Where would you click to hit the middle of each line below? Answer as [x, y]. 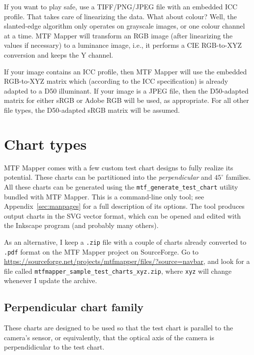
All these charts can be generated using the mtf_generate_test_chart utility [121, 186]
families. [238, 177]
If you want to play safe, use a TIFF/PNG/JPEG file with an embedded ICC [121, 6]
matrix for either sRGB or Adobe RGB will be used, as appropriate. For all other [127, 100]
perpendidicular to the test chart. [54, 347]
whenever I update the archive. [51, 280]
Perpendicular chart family [74, 307]
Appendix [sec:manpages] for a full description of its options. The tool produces [124, 206]
